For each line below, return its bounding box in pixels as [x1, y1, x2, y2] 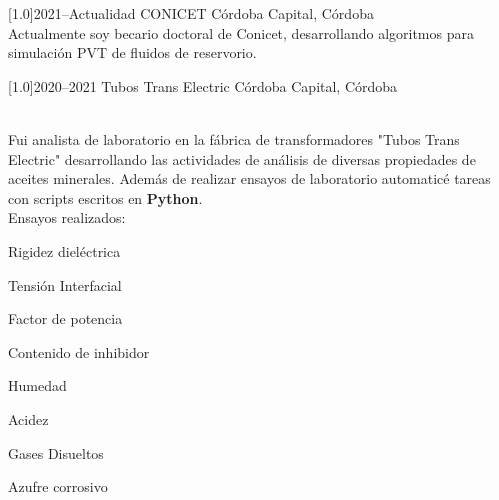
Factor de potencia [8, 308, 123, 329]
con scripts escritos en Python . [8, 187, 203, 208]
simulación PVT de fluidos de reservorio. [8, 42, 257, 63]
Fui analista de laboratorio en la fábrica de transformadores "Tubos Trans [8, 128, 460, 149]
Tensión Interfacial [8, 274, 122, 295]
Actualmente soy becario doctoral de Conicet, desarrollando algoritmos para [8, 22, 474, 43]
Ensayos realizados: [8, 207, 126, 228]
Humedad [8, 375, 67, 396]
